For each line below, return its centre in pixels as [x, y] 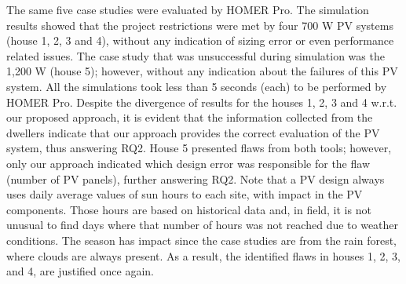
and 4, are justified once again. [80, 271]
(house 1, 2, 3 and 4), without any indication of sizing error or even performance [200, 40]
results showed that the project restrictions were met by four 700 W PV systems [200, 25]
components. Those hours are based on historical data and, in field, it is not [189, 209]
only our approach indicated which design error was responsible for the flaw [188, 163]
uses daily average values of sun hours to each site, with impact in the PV [185, 194]
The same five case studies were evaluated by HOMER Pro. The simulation [188, 9]
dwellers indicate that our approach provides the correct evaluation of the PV [193, 132]
